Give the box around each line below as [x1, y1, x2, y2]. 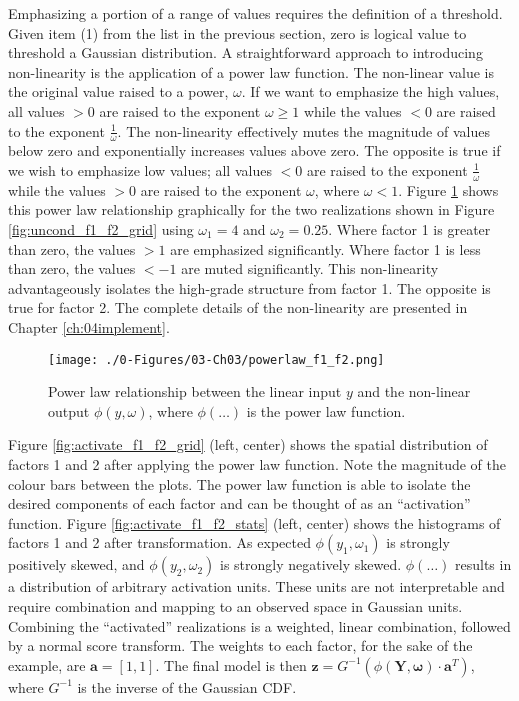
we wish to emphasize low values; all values [8, 159, 272, 180]
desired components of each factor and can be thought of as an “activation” [8, 493, 471, 514]
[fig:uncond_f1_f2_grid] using [8, 219, 194, 239]
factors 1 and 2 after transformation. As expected [8, 532, 311, 553]
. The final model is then [155, 654, 307, 675]
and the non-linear [357, 381, 471, 402]
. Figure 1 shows [398, 179, 499, 200]
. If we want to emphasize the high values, [241, 81, 500, 102]
